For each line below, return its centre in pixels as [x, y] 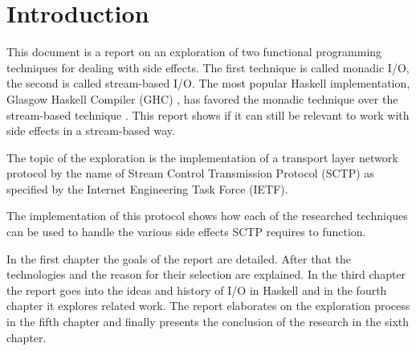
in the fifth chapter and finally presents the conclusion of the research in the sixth [208, 322]
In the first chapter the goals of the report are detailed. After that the [179, 258]
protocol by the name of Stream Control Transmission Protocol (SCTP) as [190, 173]
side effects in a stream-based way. [91, 131]
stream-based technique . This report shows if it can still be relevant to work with [208, 114]
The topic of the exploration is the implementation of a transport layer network [202, 157]
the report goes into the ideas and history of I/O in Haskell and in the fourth [197, 290]
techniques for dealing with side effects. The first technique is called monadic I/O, [208, 67]
